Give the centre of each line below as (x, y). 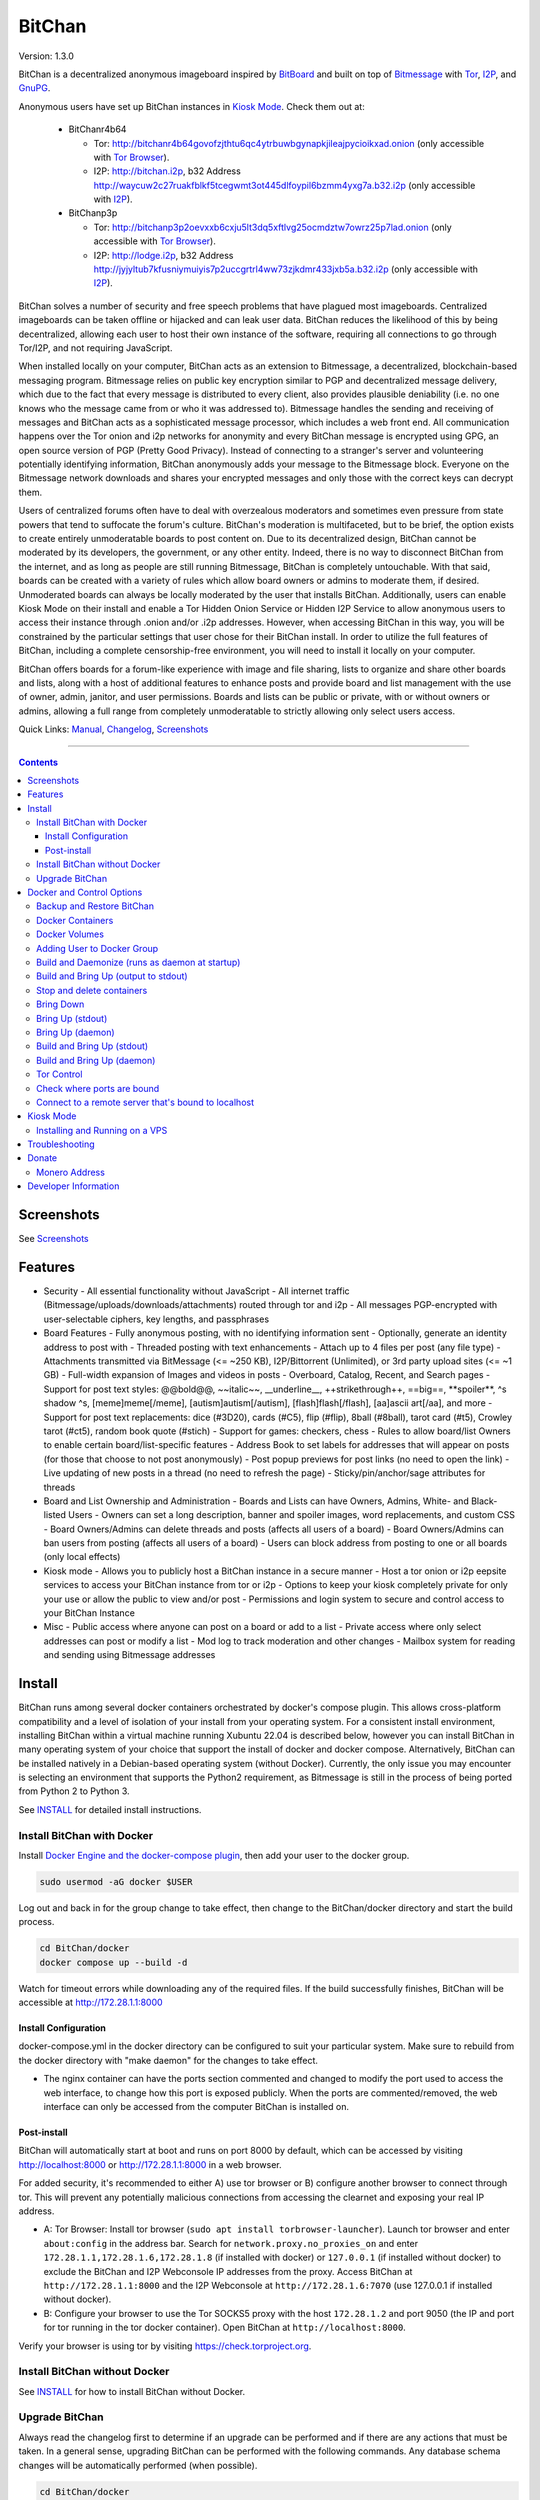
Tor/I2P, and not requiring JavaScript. (95, 347)
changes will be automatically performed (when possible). (138, 2465)
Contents (38, 762)
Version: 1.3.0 (46, 56)
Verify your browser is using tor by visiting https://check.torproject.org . (165, 2346)
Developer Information (73, 1186)
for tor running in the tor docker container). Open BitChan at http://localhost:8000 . (225, 2327)
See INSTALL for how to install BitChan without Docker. (132, 2391)
